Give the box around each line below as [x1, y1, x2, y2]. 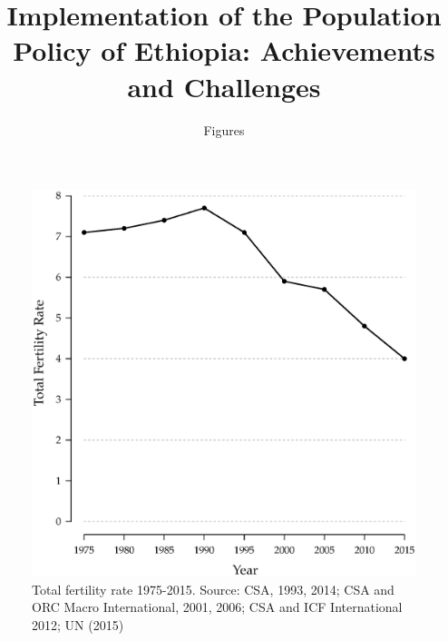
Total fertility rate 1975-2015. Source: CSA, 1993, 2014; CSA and [32, 579, 394, 598]
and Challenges [127, 67, 321, 104]
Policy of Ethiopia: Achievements [13, 32, 435, 69]
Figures [203, 120, 245, 139]
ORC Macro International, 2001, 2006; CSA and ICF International [32, 597, 403, 616]
